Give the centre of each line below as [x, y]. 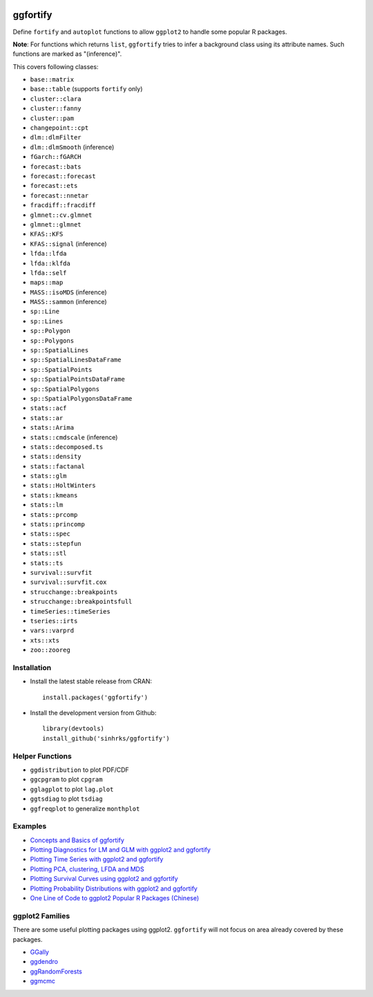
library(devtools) [74, 729]
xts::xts [45, 640]
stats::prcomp [54, 514]
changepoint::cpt [59, 128]
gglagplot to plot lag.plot [72, 789]
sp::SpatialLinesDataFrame [76, 360]
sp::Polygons [52, 341]
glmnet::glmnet [56, 224]
